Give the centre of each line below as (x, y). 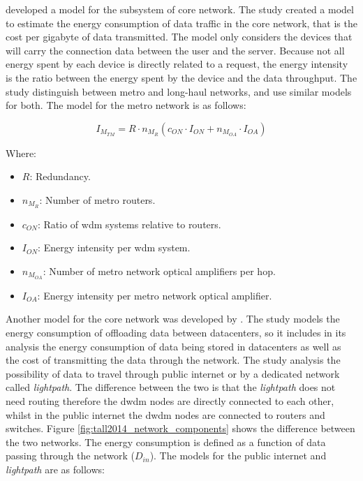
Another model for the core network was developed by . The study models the (173, 319)
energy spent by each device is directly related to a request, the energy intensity (177, 64)
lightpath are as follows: (55, 469)
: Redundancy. (60, 176)
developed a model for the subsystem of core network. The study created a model (180, 9)
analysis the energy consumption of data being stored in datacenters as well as (173, 346)
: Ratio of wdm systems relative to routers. (129, 224)
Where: (21, 153)
